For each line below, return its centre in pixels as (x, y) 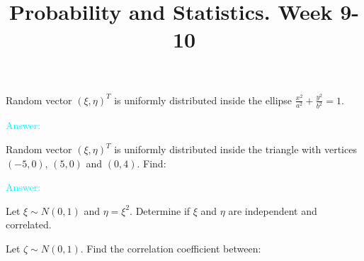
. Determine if (160, 210)
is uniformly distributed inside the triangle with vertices (235, 149)
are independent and (273, 210)
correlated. (29, 224)
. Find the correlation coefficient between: (171, 248)
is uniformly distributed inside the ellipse (203, 100)
